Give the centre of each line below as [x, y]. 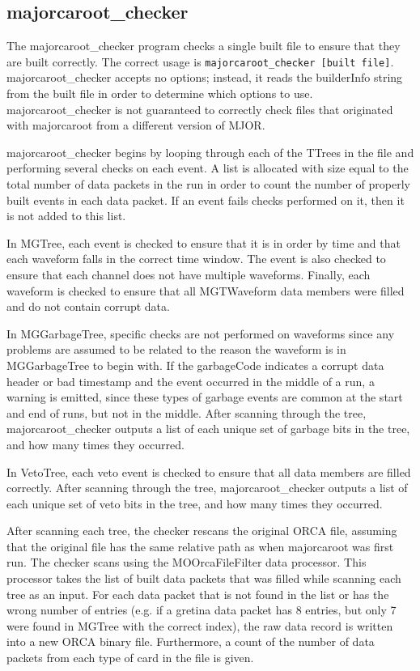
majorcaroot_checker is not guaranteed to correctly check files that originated [200, 109]
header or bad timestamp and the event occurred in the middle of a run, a [191, 381]
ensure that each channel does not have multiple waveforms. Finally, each [189, 274]
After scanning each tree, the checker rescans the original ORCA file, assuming [202, 531]
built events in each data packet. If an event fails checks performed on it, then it [206, 200]
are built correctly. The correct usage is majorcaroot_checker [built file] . [200, 61]
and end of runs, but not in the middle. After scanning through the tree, [187, 412]
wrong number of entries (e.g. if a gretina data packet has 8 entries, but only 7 [202, 610]
